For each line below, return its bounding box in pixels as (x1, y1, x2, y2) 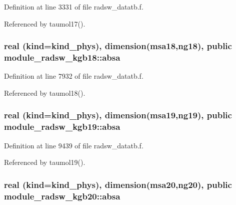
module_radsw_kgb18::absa (4, 51, 120, 64)
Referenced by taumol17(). (4, 18, 85, 29)
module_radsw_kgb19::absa (4, 120, 120, 133)
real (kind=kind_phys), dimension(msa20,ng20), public (4, 178, 232, 190)
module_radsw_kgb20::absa (4, 189, 120, 202)
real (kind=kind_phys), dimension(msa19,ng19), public (4, 109, 232, 121)
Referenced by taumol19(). (4, 157, 85, 167)
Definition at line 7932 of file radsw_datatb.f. (4, 71, 143, 81)
